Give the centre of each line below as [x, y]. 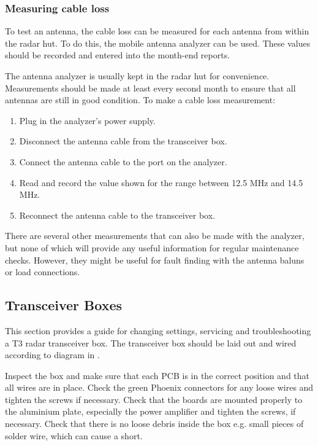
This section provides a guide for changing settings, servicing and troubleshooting [158, 330]
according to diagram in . [52, 355]
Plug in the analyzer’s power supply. [87, 120]
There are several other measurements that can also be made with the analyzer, [155, 236]
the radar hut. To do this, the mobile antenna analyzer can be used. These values [158, 43]
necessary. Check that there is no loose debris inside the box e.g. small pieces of [154, 424]
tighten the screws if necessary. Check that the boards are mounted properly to [154, 399]
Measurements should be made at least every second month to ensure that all [150, 88]
